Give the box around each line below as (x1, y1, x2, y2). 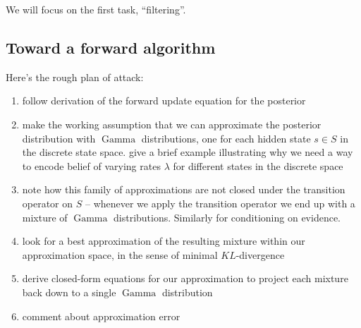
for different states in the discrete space (173, 158, 343, 173)
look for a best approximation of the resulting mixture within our (22, 233, 305, 248)
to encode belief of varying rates (22, 158, 161, 173)
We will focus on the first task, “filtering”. (6, 2, 186, 16)
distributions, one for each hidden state (141, 130, 311, 145)
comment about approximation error (22, 308, 180, 323)
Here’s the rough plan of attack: (6, 69, 144, 84)
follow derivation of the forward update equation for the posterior (22, 93, 306, 108)
